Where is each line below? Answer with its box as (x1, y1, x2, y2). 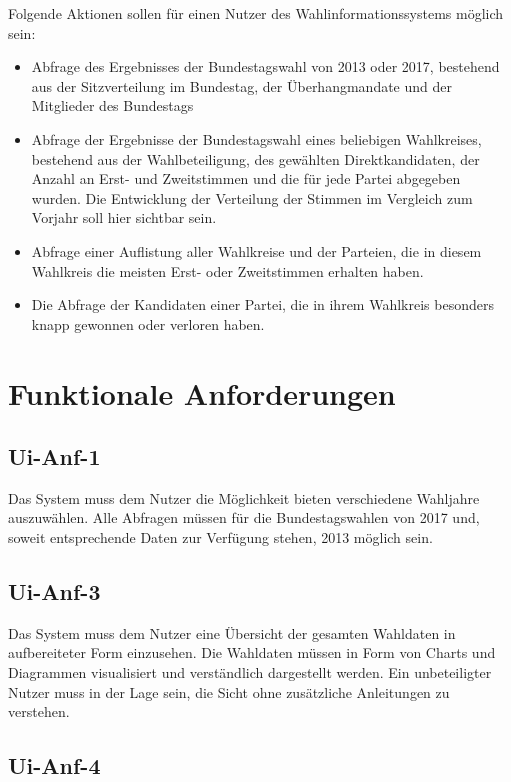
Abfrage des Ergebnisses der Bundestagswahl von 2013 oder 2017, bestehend (31, 56, 500, 77)
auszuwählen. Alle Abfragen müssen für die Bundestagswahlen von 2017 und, (8, 507, 480, 528)
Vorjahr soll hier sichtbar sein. (31, 207, 217, 228)
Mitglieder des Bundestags (31, 95, 194, 116)
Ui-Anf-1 (8, 441, 101, 472)
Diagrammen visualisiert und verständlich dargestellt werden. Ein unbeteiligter (8, 662, 492, 683)
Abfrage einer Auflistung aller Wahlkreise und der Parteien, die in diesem (31, 240, 482, 261)
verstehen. (8, 701, 70, 722)
